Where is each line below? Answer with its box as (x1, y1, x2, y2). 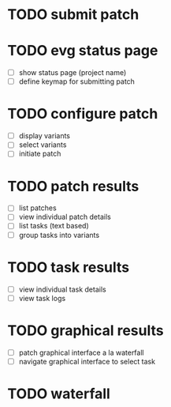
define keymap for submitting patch (18, 77, 136, 86)
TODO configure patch (7, 105, 158, 123)
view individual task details (18, 285, 107, 294)
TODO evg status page (7, 42, 158, 60)
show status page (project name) (18, 68, 127, 77)
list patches (18, 203, 57, 213)
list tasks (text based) (18, 221, 90, 231)
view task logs (18, 293, 66, 303)
